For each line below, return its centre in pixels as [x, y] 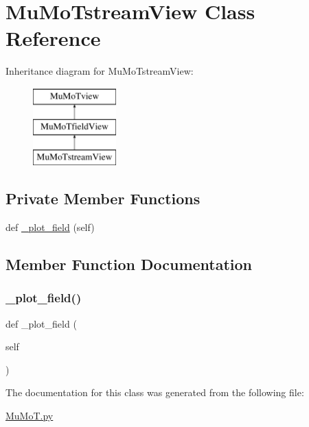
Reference [53, 38]
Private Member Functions [103, 198]
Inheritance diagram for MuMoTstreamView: [100, 71]
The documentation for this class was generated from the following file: [155, 392]
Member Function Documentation [129, 264]
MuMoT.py [30, 416]
